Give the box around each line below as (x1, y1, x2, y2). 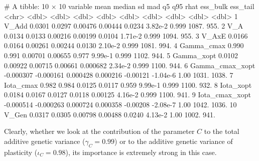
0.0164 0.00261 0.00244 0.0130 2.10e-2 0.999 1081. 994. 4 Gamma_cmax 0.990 (4, 40, 244, 51)
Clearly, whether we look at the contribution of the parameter (4, 126, 195, 136)
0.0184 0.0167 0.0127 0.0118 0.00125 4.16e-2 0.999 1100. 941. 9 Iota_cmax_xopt (4, 89, 251, 100)
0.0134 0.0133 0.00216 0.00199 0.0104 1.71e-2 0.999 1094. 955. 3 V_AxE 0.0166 (4, 30, 248, 41)
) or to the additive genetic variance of (114, 135, 233, 146)
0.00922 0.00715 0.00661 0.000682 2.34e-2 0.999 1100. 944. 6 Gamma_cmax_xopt (4, 60, 255, 70)
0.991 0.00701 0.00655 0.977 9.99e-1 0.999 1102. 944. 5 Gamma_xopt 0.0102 (4, 50, 238, 60)
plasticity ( (4, 146, 38, 157)
